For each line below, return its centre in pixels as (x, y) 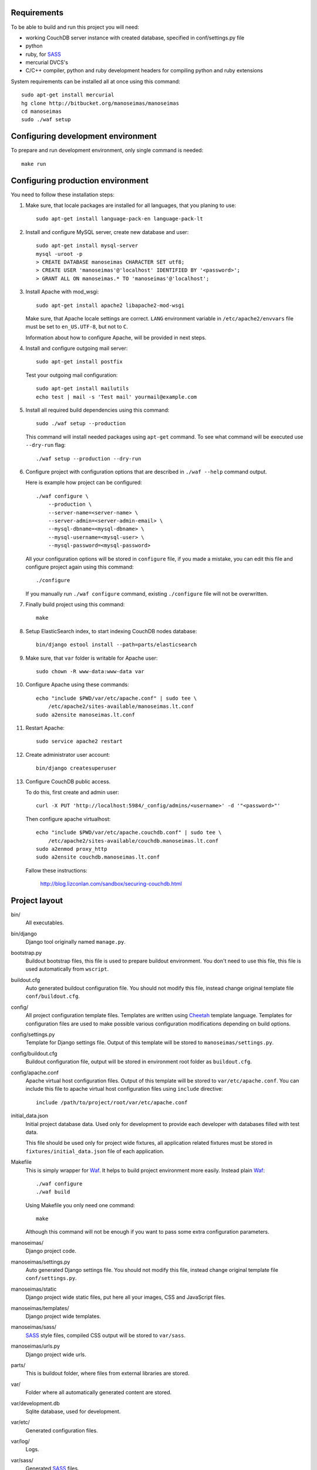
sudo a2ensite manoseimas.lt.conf (85, 715)
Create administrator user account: (68, 754)
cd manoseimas (41, 111)
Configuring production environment (80, 180)
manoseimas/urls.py (36, 1346)
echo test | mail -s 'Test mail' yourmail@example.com (117, 397)
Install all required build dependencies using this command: (97, 410)
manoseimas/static (34, 1289)
